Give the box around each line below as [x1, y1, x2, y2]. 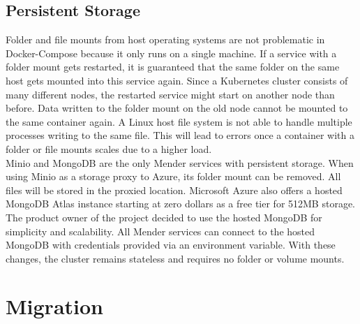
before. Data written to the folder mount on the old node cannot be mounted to [6, 101, 348, 115]
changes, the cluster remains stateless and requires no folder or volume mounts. [6, 251, 345, 265]
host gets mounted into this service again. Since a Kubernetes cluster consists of [6, 73, 348, 87]
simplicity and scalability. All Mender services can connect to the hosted [6, 223, 315, 238]
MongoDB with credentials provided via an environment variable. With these [6, 237, 336, 252]
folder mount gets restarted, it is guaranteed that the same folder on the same [6, 59, 340, 74]
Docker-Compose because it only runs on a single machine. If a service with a [6, 45, 337, 60]
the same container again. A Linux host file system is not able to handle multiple [6, 114, 352, 128]
